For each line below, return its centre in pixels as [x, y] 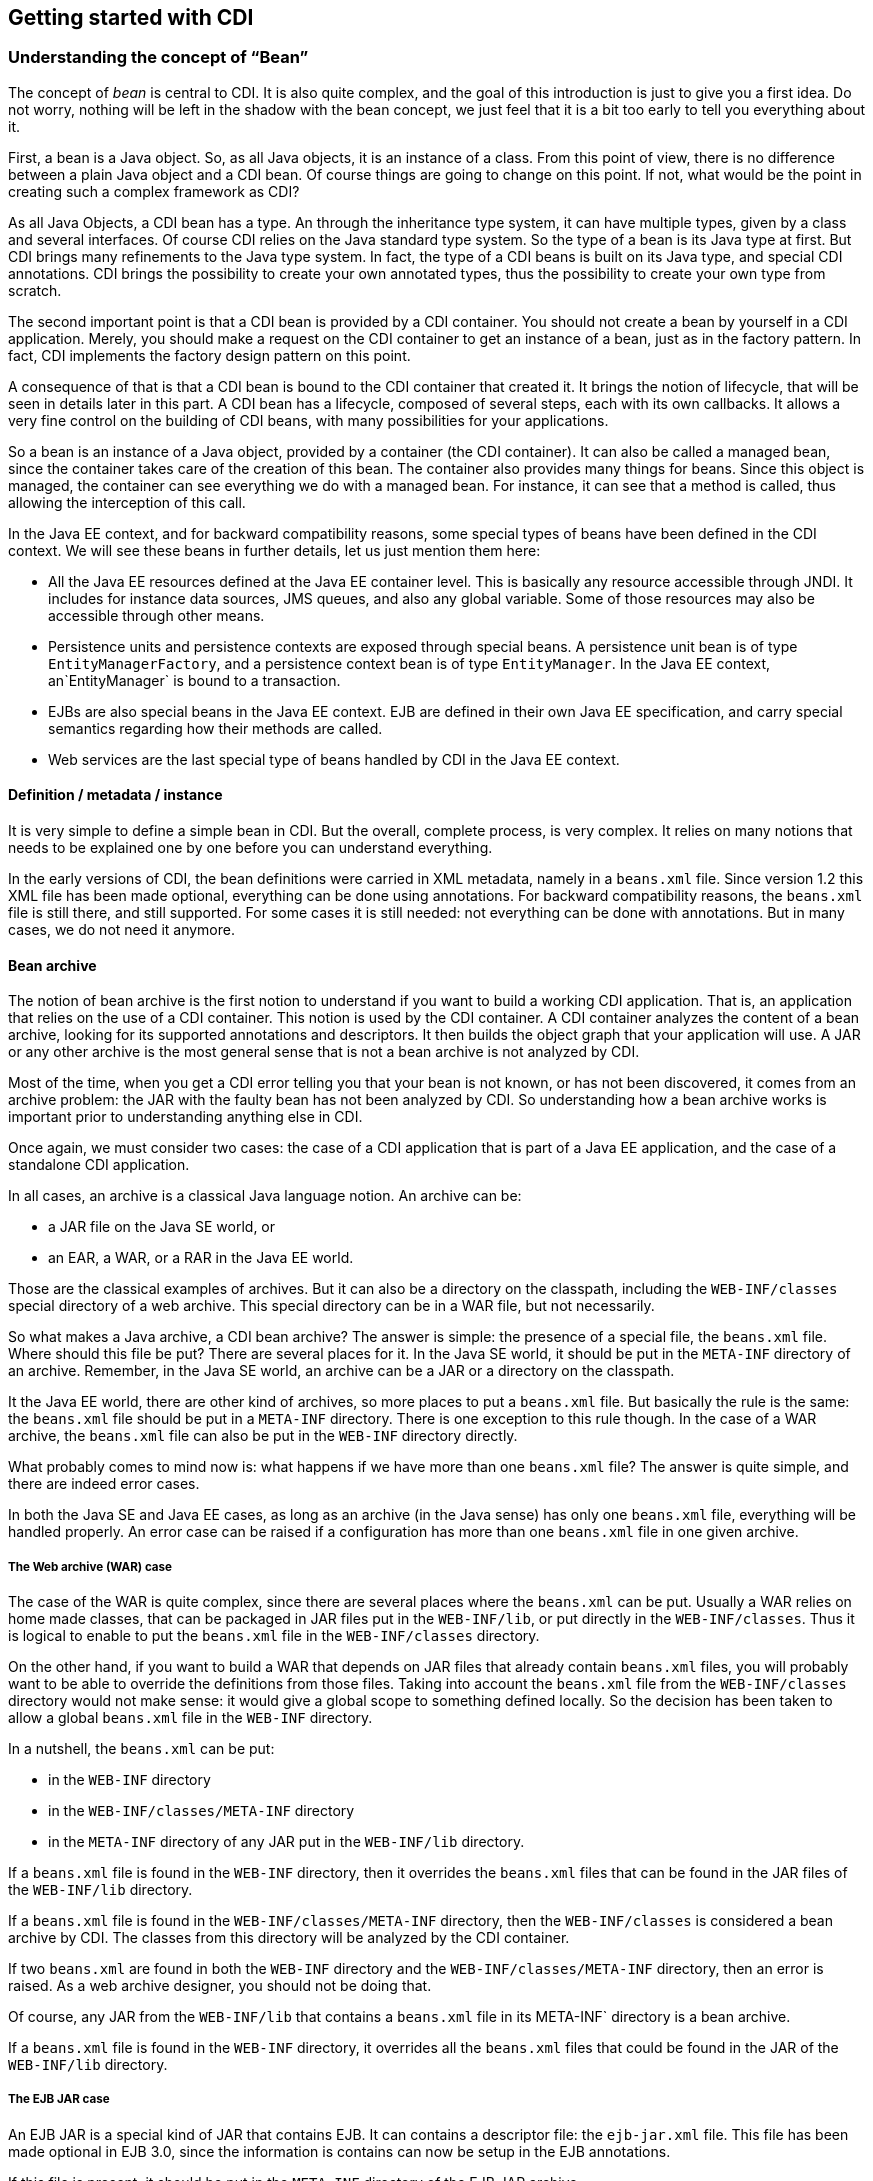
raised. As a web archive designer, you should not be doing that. [220, 1986]
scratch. [35, 290]
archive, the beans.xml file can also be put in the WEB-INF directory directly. [263, 1436]
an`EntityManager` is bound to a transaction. [194, 680]
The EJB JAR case [59, 2099]
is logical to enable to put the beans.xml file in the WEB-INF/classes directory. [274, 1636]
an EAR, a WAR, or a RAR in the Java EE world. [201, 1258]
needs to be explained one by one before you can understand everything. [250, 848]
